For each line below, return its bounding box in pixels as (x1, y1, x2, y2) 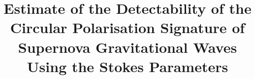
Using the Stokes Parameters (27, 56, 228, 76)
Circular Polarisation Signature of (10, 17, 245, 38)
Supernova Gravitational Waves (18, 37, 237, 57)
